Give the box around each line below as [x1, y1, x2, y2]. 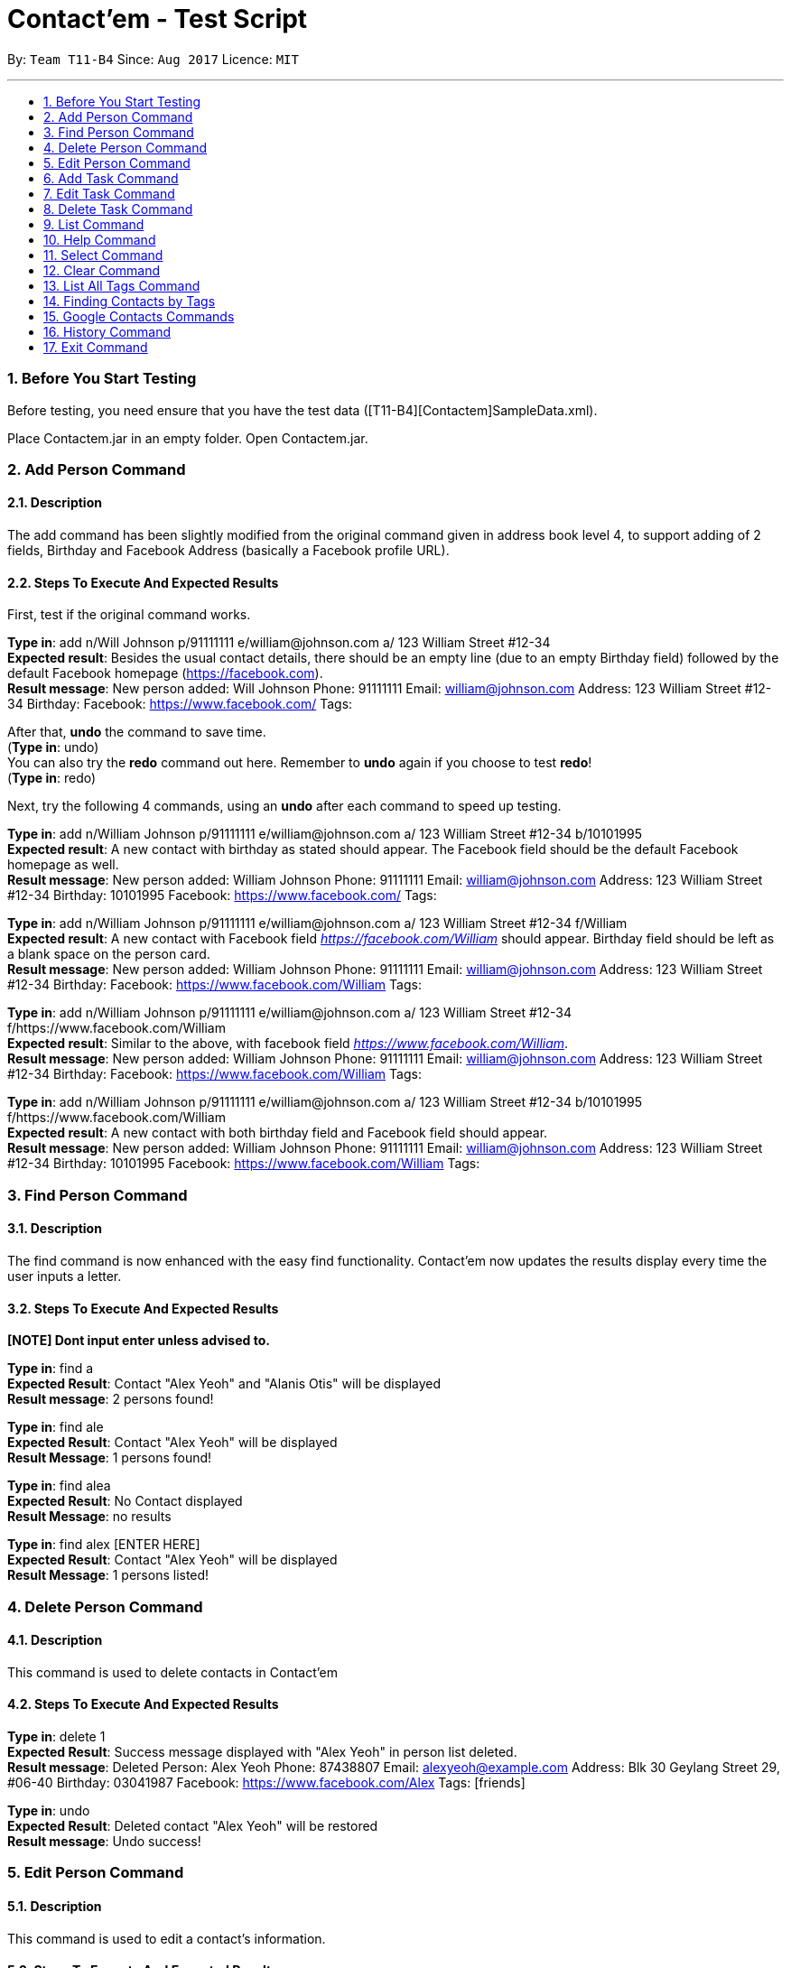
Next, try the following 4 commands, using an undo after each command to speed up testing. [7, 798, 562, 814]
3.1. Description [7, 1221, 102, 1237]
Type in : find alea [7, 1478, 111, 1494]
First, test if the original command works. [7, 607, 251, 623]
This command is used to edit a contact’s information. [7, 1930, 326, 1946]
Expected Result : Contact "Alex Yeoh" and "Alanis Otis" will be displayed [7, 1376, 442, 1392]
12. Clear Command [43, 262, 161, 278]
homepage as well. [7, 857, 119, 873]
